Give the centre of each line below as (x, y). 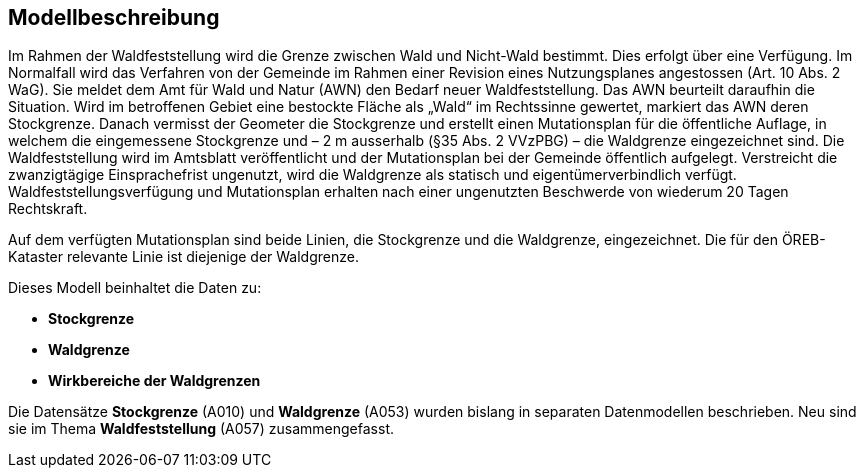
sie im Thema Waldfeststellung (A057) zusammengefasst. (201, 429)
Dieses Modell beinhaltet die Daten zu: (135, 288)
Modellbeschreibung (114, 17)
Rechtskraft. (48, 209)
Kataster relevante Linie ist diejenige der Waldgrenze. (183, 257)
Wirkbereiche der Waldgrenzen (154, 381)
